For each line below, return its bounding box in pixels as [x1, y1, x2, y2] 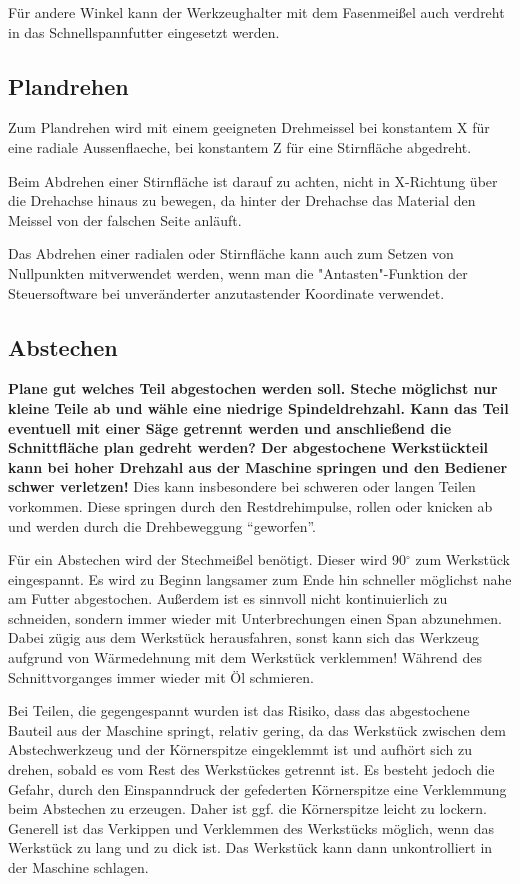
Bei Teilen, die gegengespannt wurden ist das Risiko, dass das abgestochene [8, 700, 470, 721]
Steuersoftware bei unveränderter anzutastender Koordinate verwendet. [8, 282, 445, 303]
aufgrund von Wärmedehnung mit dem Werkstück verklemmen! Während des [8, 647, 483, 668]
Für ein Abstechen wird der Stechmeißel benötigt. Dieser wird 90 [8, 549, 406, 570]
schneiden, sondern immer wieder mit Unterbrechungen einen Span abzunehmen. [8, 607, 502, 628]
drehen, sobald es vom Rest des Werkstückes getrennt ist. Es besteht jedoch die [8, 759, 495, 780]
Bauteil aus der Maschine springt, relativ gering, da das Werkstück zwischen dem [8, 719, 506, 740]
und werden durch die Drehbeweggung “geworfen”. [8, 515, 316, 536]
